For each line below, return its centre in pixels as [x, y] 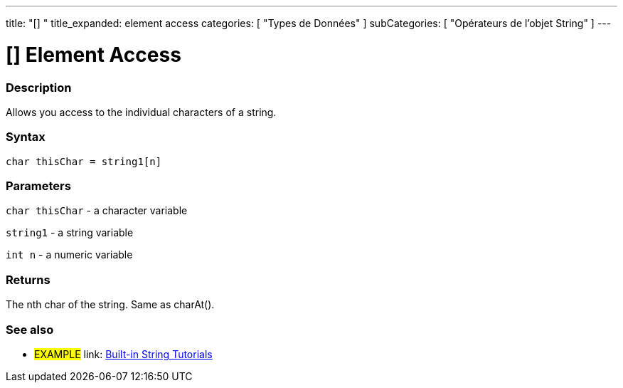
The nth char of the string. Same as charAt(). [110, 305]
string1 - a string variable [70, 233]
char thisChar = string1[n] [84, 161]
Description [39, 87]
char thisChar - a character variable [97, 211]
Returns [28, 279]
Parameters [38, 186]
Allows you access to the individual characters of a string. [141, 112]
